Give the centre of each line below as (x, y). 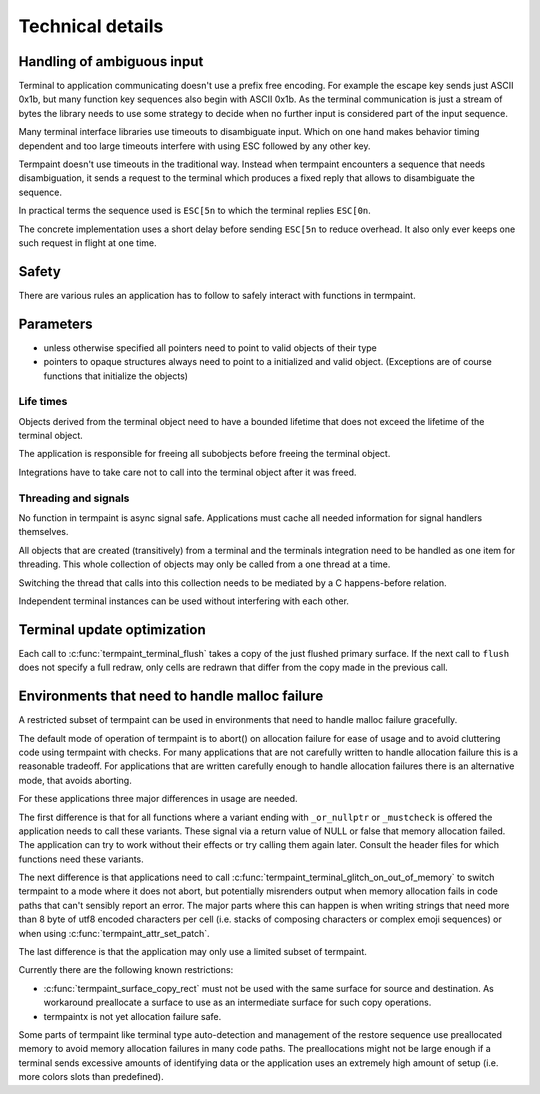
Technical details (91, 26)
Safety (40, 271)
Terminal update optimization (112, 629)
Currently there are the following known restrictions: (126, 970)
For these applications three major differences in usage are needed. (158, 799)
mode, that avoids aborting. (75, 780)
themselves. (43, 532)
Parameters (55, 323)
